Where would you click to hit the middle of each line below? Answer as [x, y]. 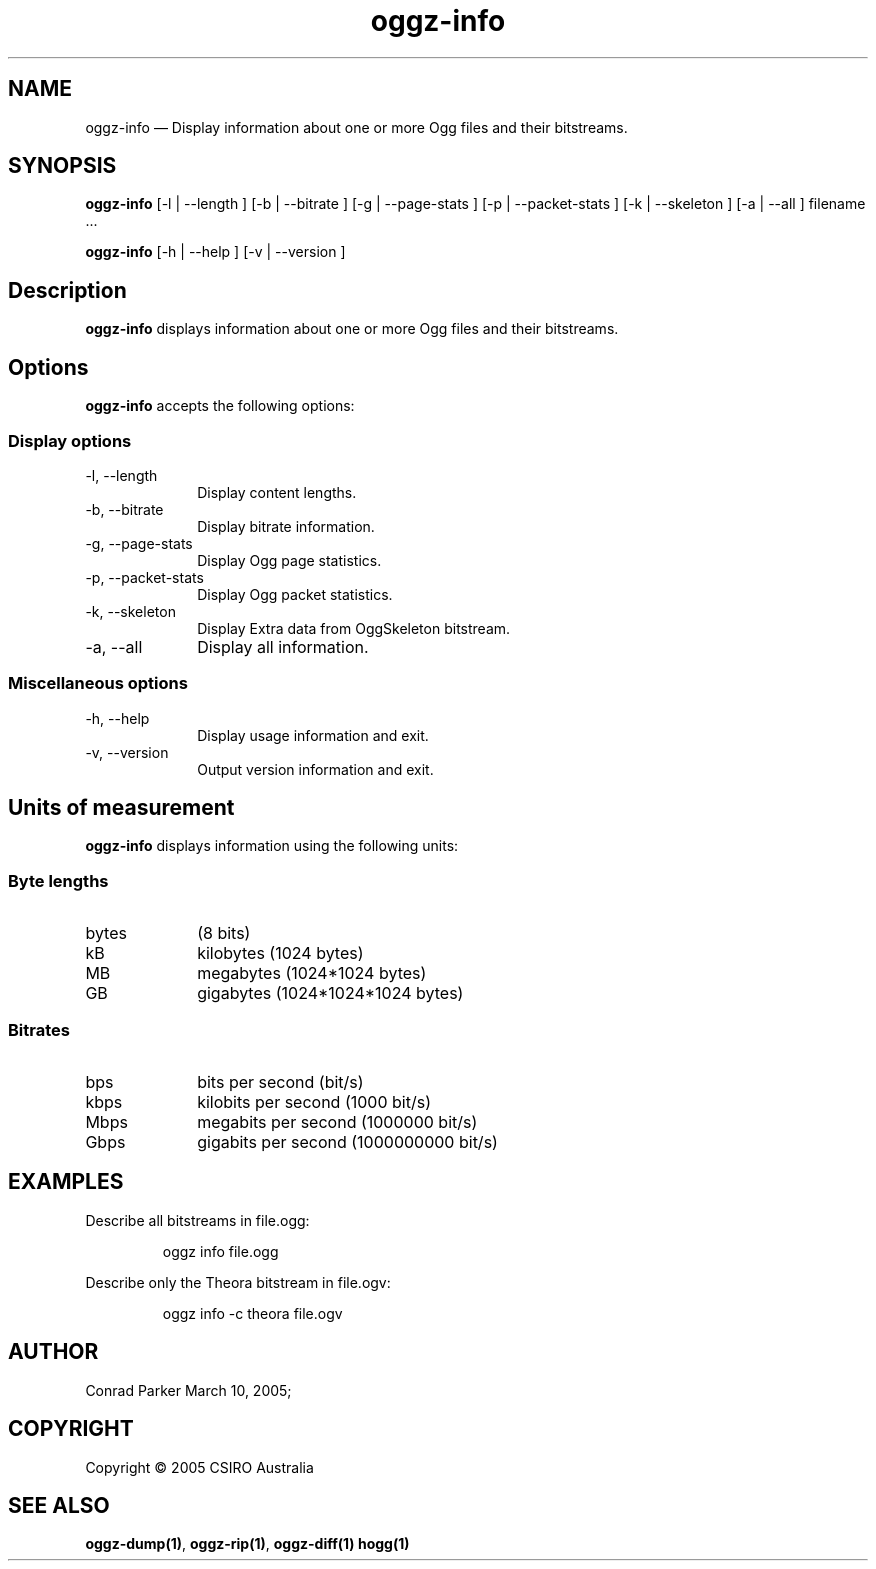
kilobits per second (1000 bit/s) [314, 1101]
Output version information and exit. [315, 769]
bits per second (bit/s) [280, 1081]
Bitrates [39, 1029]
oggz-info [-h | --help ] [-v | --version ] [215, 252]
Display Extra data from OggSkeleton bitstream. [354, 628]
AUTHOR [53, 1352]
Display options [70, 440]
